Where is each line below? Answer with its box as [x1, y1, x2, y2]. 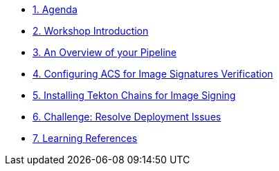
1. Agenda [33, 3, 78, 15]
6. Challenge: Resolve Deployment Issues [33, 111, 222, 123]
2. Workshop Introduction [33, 25, 149, 37]
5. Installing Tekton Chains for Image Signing [33, 89, 236, 101]
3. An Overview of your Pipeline [33, 46, 177, 58]
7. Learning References [33, 132, 138, 144]
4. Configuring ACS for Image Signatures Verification [33, 68, 273, 80]
